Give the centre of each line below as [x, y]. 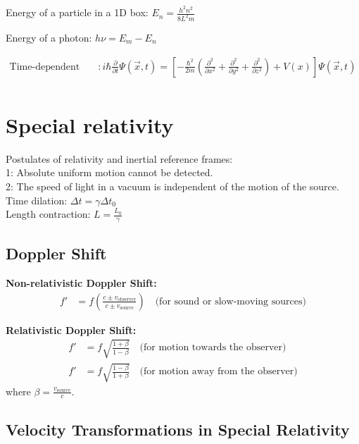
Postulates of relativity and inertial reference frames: [119, 158]
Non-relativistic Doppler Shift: [81, 283]
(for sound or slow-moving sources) [231, 301]
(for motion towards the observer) [213, 348]
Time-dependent [45, 67]
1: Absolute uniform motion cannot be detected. [109, 172]
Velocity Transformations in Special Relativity [178, 429]
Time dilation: [37, 200]
